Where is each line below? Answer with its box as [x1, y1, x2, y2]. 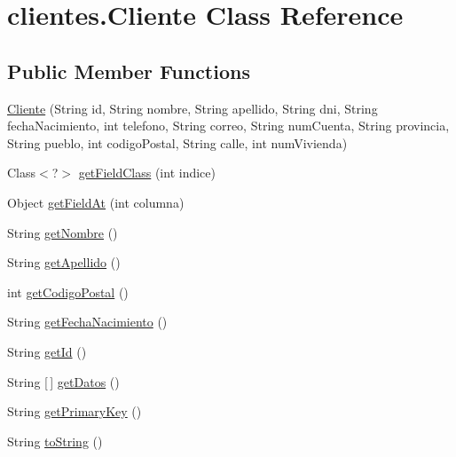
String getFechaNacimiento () [7, 312, 168, 331]
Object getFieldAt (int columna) [7, 193, 185, 211]
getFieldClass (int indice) [78, 163, 216, 182]
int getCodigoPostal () [7, 282, 129, 301]
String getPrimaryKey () [7, 402, 142, 421]
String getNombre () [7, 223, 118, 241]
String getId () [7, 342, 87, 360]
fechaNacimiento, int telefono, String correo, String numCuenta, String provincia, [7, 116, 450, 135]
